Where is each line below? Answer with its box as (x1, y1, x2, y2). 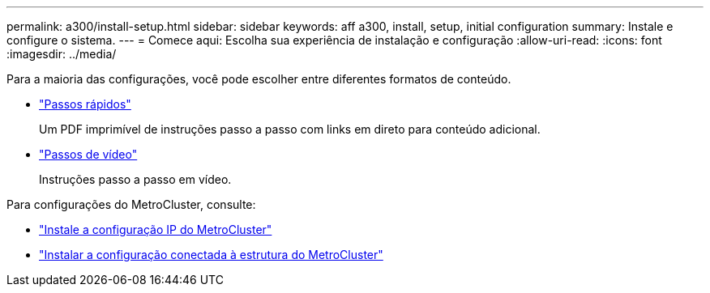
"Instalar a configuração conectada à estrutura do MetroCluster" (39, 248, 383, 261)
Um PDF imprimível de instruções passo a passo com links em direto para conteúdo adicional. (39, 122, 541, 136)
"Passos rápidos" (39, 97, 131, 111)
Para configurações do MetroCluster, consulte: (6, 197, 256, 211)
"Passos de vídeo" (39, 147, 138, 161)
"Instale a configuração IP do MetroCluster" (39, 223, 272, 236)
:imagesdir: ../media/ (6, 47, 117, 61)
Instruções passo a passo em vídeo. (39, 172, 232, 186)
